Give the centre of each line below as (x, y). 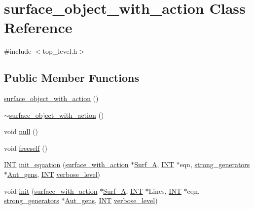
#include (18, 51)
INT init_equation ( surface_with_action (66, 164)
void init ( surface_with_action (51, 191)
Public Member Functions (72, 78)
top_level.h (60, 51)
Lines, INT (165, 191)
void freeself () (26, 148)
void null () (21, 131)
